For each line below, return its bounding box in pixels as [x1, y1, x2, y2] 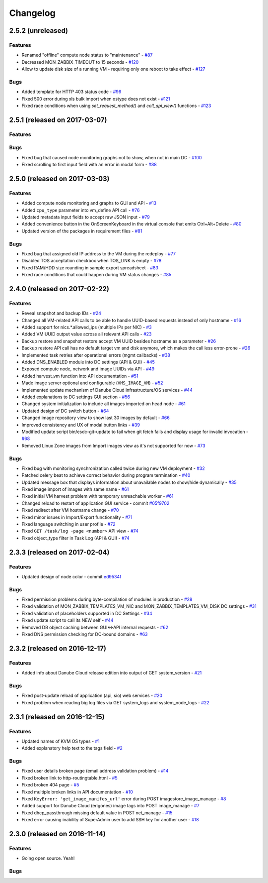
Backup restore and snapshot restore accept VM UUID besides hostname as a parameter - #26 [21, 338, 216, 344]
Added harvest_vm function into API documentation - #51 [21, 373, 138, 379]
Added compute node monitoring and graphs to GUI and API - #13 [21, 200, 157, 206]
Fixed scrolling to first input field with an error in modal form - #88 [21, 162, 157, 168]
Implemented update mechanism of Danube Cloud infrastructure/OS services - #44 [21, 387, 193, 393]
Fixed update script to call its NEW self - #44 [21, 617, 114, 623]
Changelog [9, 7, 56, 18]
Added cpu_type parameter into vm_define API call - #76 [21, 207, 140, 213]
